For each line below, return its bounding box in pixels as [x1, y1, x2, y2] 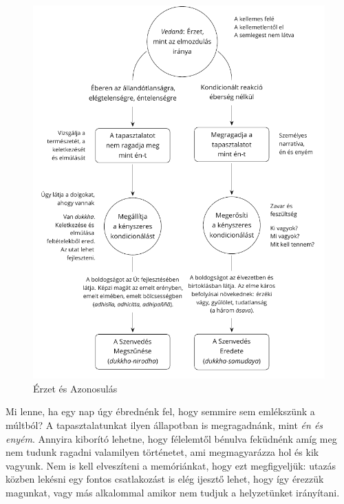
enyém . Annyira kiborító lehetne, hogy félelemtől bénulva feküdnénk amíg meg [6, 431, 337, 445]
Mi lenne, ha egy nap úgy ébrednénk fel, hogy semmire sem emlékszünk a [6, 404, 315, 419]
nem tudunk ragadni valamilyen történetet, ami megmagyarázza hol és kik [6, 445, 319, 459]
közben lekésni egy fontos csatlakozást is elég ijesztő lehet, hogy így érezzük [6, 472, 324, 486]
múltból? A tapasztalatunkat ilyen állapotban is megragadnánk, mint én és [6, 417, 323, 432]
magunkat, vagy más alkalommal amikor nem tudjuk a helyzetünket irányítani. [6, 485, 340, 499]
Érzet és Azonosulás [33, 381, 118, 395]
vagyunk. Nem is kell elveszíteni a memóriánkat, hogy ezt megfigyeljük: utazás [6, 458, 336, 472]
